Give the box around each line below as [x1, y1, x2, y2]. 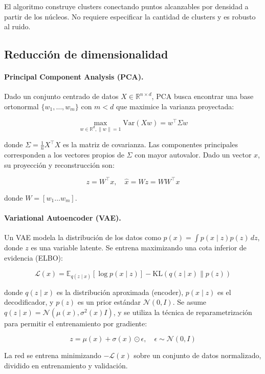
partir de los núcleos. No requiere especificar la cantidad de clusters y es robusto [4, 11, 256, 22]
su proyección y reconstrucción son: [4, 159, 115, 170]
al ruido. [4, 21, 31, 32]
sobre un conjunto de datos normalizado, [134, 350, 261, 361]
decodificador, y [4, 297, 54, 307]
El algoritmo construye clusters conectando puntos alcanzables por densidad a [4, 1, 249, 11]
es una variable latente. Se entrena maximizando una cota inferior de [31, 242, 247, 253]
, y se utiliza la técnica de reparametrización [113, 306, 252, 317]
